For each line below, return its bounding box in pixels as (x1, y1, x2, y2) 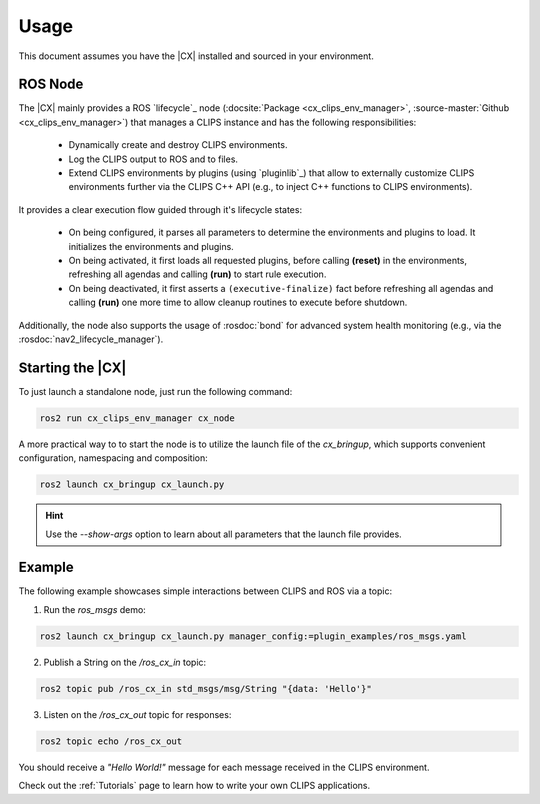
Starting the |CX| (18, 359, 127, 376)
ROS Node (18, 76, 84, 93)
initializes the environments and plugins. (68, 240, 234, 252)
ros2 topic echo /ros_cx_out (39, 735, 183, 747)
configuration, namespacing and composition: (18, 452, 209, 464)
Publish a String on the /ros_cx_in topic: (43, 656, 207, 668)
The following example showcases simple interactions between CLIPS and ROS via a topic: (18, 585, 393, 597)
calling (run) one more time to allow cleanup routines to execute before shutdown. (68, 296, 408, 309)
